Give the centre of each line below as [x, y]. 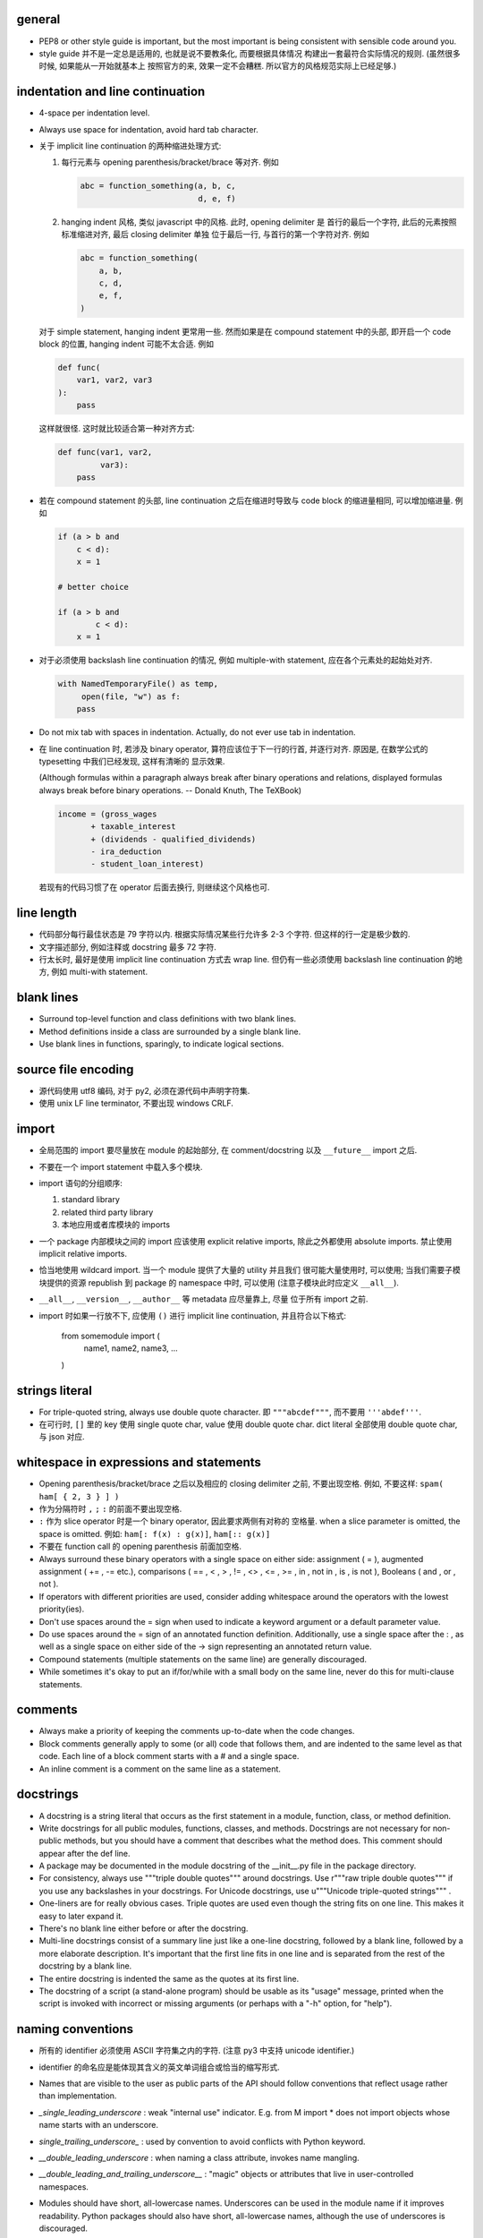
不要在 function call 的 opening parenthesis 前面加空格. [140, 1546]
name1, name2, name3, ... [131, 1348]
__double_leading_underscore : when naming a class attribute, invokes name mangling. [199, 2158]
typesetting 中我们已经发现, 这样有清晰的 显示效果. [132, 761]
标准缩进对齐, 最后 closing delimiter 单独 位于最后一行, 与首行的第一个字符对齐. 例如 [216, 235]
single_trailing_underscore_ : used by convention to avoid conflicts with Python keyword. [202, 2141]
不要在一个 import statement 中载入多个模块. [121, 1166]
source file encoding [75, 1069]
